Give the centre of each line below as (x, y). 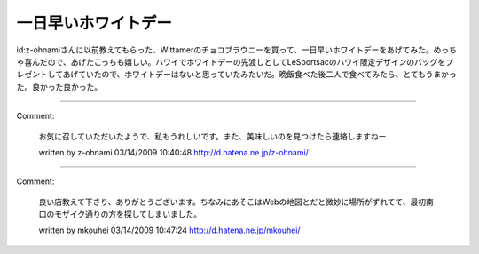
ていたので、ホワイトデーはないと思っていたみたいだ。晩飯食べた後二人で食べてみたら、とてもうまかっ (267, 75)
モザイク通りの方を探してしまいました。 (128, 214)
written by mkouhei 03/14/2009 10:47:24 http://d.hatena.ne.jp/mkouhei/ (169, 230)
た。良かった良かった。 (59, 87)
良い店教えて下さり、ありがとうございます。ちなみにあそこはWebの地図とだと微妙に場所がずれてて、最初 (232, 202)
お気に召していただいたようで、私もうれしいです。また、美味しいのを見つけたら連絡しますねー (212, 136)
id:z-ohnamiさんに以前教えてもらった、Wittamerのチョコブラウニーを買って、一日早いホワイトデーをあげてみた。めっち (236, 50)
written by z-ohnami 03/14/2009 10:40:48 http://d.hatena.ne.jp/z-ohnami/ (174, 152)
